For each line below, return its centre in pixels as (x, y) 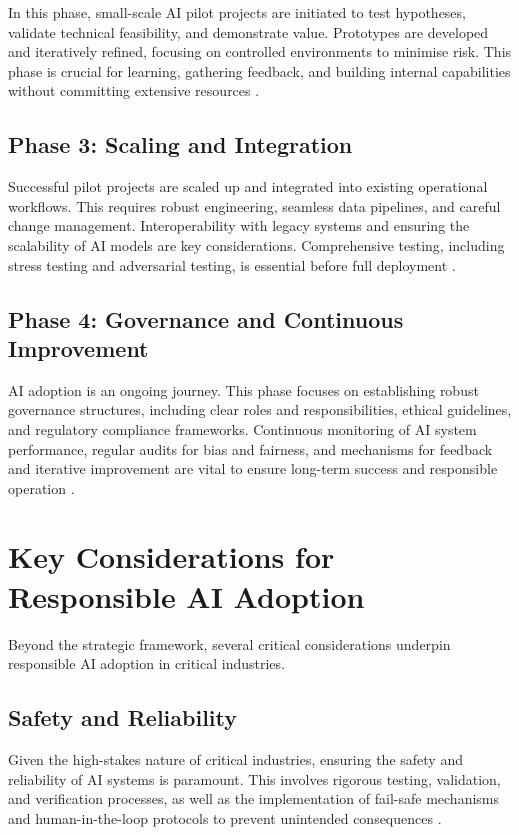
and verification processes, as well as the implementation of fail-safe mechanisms (254, 798)
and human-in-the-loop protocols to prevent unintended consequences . (225, 817)
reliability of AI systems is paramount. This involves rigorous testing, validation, (254, 778)
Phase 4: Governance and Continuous (206, 318)
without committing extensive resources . (134, 90)
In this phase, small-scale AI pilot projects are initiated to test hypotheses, (237, 12)
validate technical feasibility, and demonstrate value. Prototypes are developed (248, 31)
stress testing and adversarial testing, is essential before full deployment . (232, 264)
